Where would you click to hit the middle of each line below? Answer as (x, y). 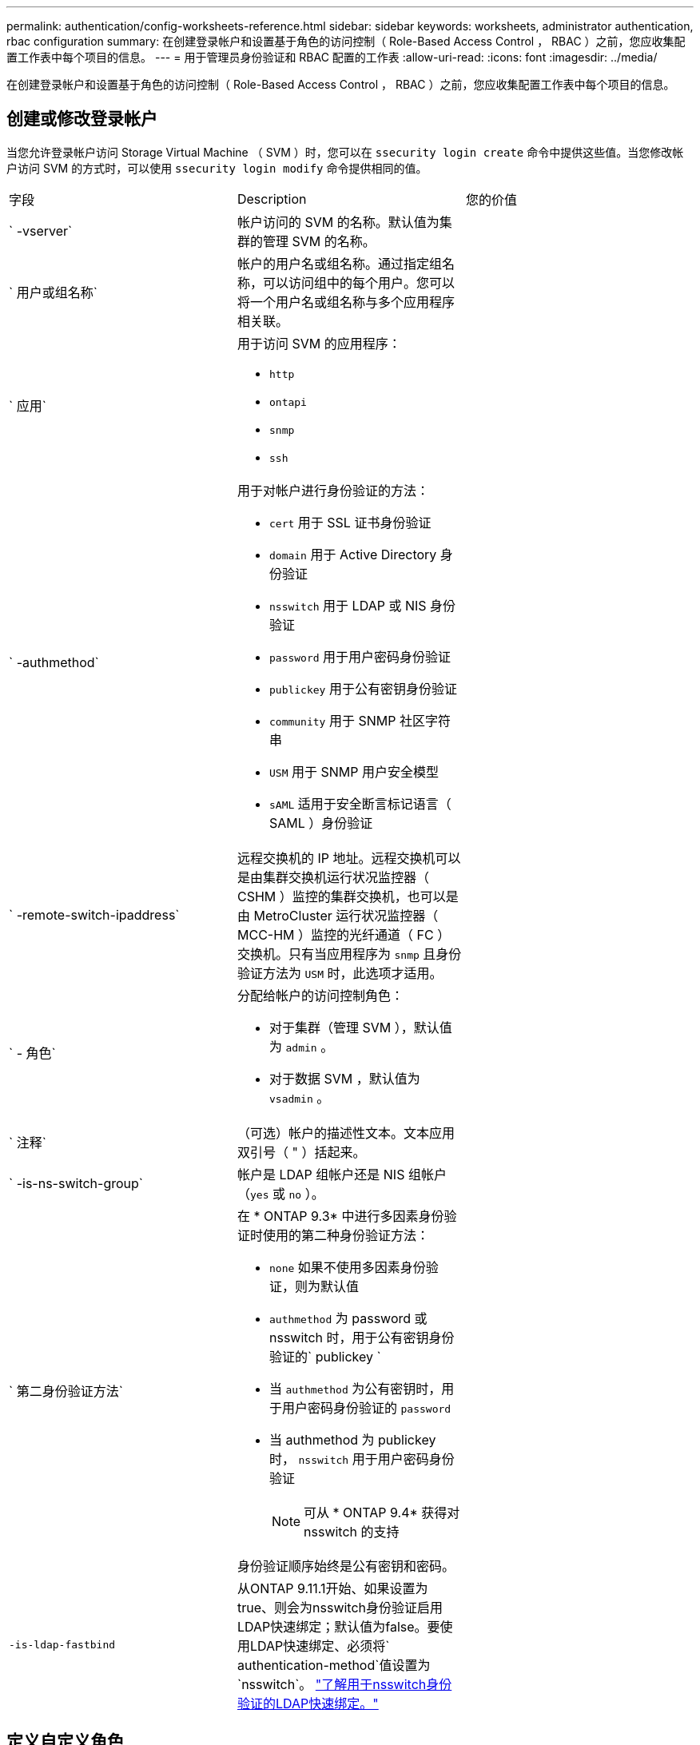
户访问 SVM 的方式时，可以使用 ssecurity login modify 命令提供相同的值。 (217, 168)
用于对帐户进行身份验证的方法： (333, 490)
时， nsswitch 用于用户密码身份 (362, 1459)
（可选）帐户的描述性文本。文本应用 (346, 1133)
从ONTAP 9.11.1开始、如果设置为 (332, 1588)
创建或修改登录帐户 (82, 119)
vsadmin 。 (299, 1097)
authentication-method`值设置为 (334, 1665)
